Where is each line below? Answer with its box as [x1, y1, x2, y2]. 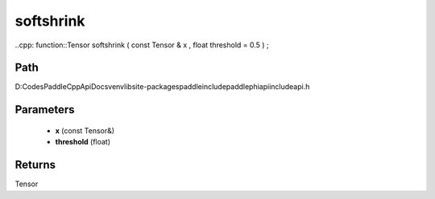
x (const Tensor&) [55, 125, 115, 136]
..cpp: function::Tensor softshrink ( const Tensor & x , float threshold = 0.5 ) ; [14, 40, 269, 50]
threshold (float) [55, 137, 111, 147]
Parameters [14, 103, 75, 116]
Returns [14, 158, 56, 172]
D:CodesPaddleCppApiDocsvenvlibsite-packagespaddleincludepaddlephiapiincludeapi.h [14, 82, 310, 91]
